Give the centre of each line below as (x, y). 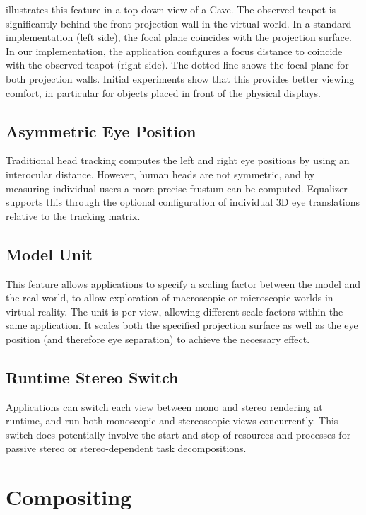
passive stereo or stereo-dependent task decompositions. (126, 448)
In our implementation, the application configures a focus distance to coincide (174, 51)
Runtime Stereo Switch (92, 377)
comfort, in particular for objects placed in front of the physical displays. (163, 92)
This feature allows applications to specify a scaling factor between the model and (183, 283)
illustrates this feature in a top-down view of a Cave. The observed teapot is (171, 9)
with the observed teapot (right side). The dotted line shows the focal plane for (177, 65)
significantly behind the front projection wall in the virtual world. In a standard (179, 23)
